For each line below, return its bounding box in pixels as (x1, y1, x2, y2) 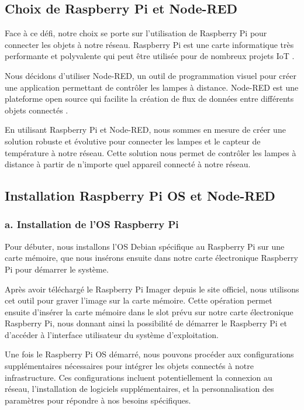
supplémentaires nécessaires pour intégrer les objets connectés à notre (5, 360, 254, 372)
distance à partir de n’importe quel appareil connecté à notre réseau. (5, 158, 251, 170)
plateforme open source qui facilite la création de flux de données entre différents (5, 92, 294, 105)
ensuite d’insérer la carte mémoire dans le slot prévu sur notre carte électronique (5, 305, 293, 318)
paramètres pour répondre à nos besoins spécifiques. (5, 394, 191, 406)
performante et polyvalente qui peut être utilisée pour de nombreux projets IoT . (5, 50, 295, 62)
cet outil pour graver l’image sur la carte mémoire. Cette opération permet (5, 294, 272, 306)
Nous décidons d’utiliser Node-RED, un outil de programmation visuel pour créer (5, 69, 296, 81)
